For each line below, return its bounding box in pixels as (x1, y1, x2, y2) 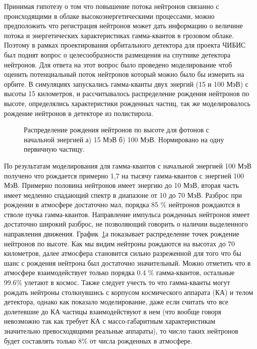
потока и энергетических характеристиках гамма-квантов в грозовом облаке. (4, 30, 234, 40)
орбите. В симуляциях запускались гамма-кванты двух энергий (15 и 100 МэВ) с (4, 78, 249, 89)
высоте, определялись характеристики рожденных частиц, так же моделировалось (4, 98, 251, 108)
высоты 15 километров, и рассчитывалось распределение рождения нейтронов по (4, 88, 250, 99)
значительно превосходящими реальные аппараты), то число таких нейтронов (4, 326, 239, 336)
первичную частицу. (24, 144, 85, 154)
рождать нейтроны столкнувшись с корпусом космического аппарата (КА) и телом (4, 287, 254, 297)
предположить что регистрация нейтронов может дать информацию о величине (4, 20, 243, 31)
